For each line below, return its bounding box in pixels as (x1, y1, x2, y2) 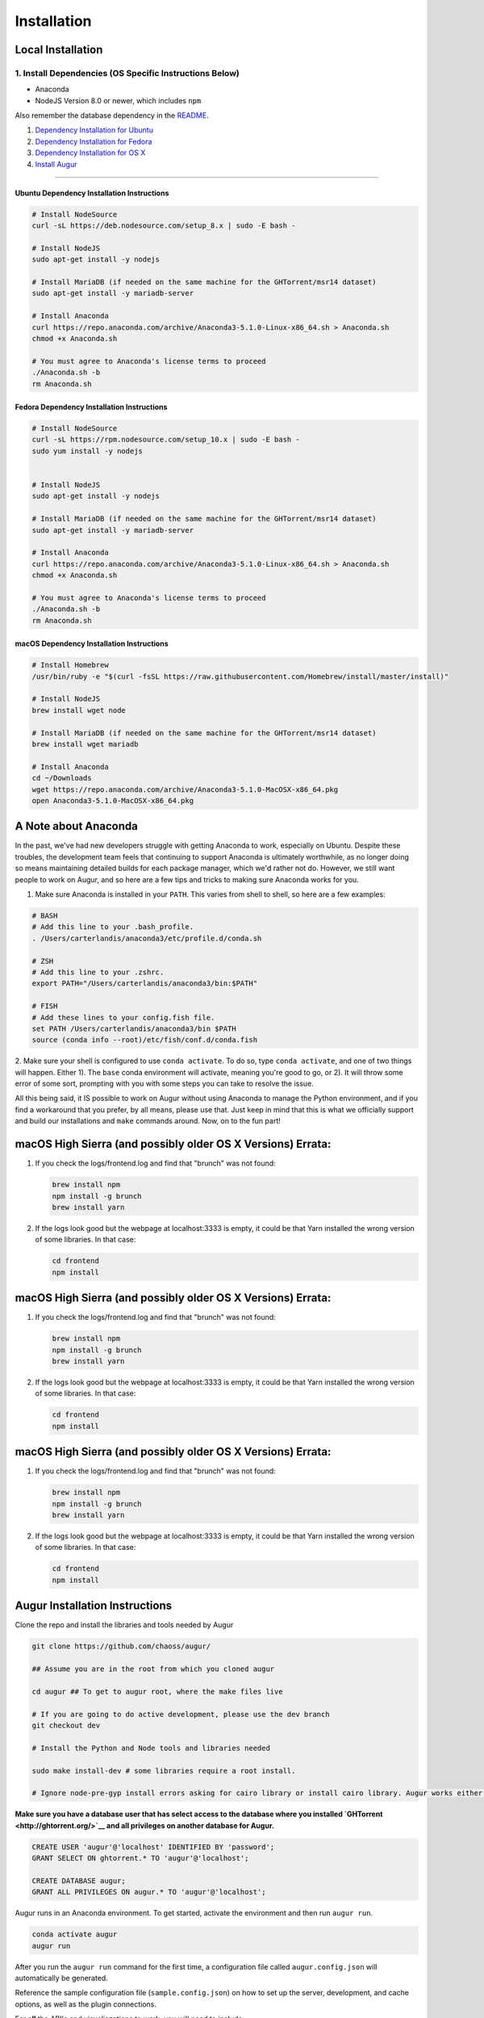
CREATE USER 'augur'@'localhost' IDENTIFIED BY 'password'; (31, 1842, 275, 1852)
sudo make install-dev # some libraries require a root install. (31, 1766, 296, 1775)
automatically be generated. (15, 1973, 108, 1982)
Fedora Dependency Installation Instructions (15, 402, 168, 412)
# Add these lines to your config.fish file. (31, 1013, 215, 1022)
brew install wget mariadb (31, 739, 139, 749)
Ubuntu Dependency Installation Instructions (15, 188, 169, 198)
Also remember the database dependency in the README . (15, 111, 209, 120)
